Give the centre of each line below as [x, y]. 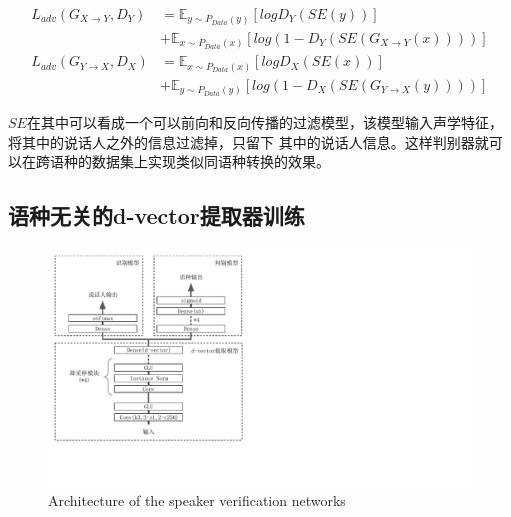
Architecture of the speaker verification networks [197, 500]
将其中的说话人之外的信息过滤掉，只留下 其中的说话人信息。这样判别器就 [248, 141]
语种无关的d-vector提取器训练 [156, 215]
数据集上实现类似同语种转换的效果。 [210, 161]
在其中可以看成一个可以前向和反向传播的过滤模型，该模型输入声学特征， [264, 122]
